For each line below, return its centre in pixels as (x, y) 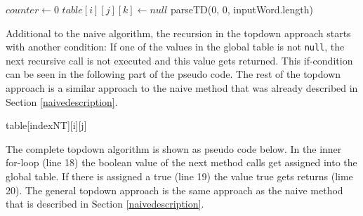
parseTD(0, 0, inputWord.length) (242, 9)
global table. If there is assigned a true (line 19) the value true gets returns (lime (179, 176)
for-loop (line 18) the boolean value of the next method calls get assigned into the (181, 162)
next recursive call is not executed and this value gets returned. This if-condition (179, 60)
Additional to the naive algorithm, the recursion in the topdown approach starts (178, 33)
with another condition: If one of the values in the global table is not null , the (175, 47)
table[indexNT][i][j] (46, 125)
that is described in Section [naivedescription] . (105, 204)
